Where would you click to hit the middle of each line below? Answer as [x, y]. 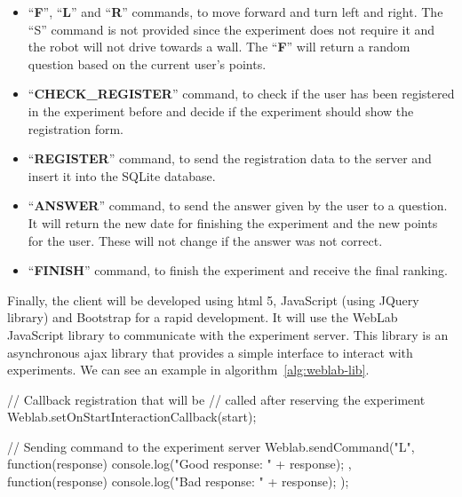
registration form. [76, 128]
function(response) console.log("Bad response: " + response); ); [178, 481]
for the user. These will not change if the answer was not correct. [205, 240]
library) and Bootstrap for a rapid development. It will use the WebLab [203, 317]
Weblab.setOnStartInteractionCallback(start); [132, 417]
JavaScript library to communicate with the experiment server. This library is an [228, 334]
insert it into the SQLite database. [122, 175]
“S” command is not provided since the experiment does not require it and [231, 29]
